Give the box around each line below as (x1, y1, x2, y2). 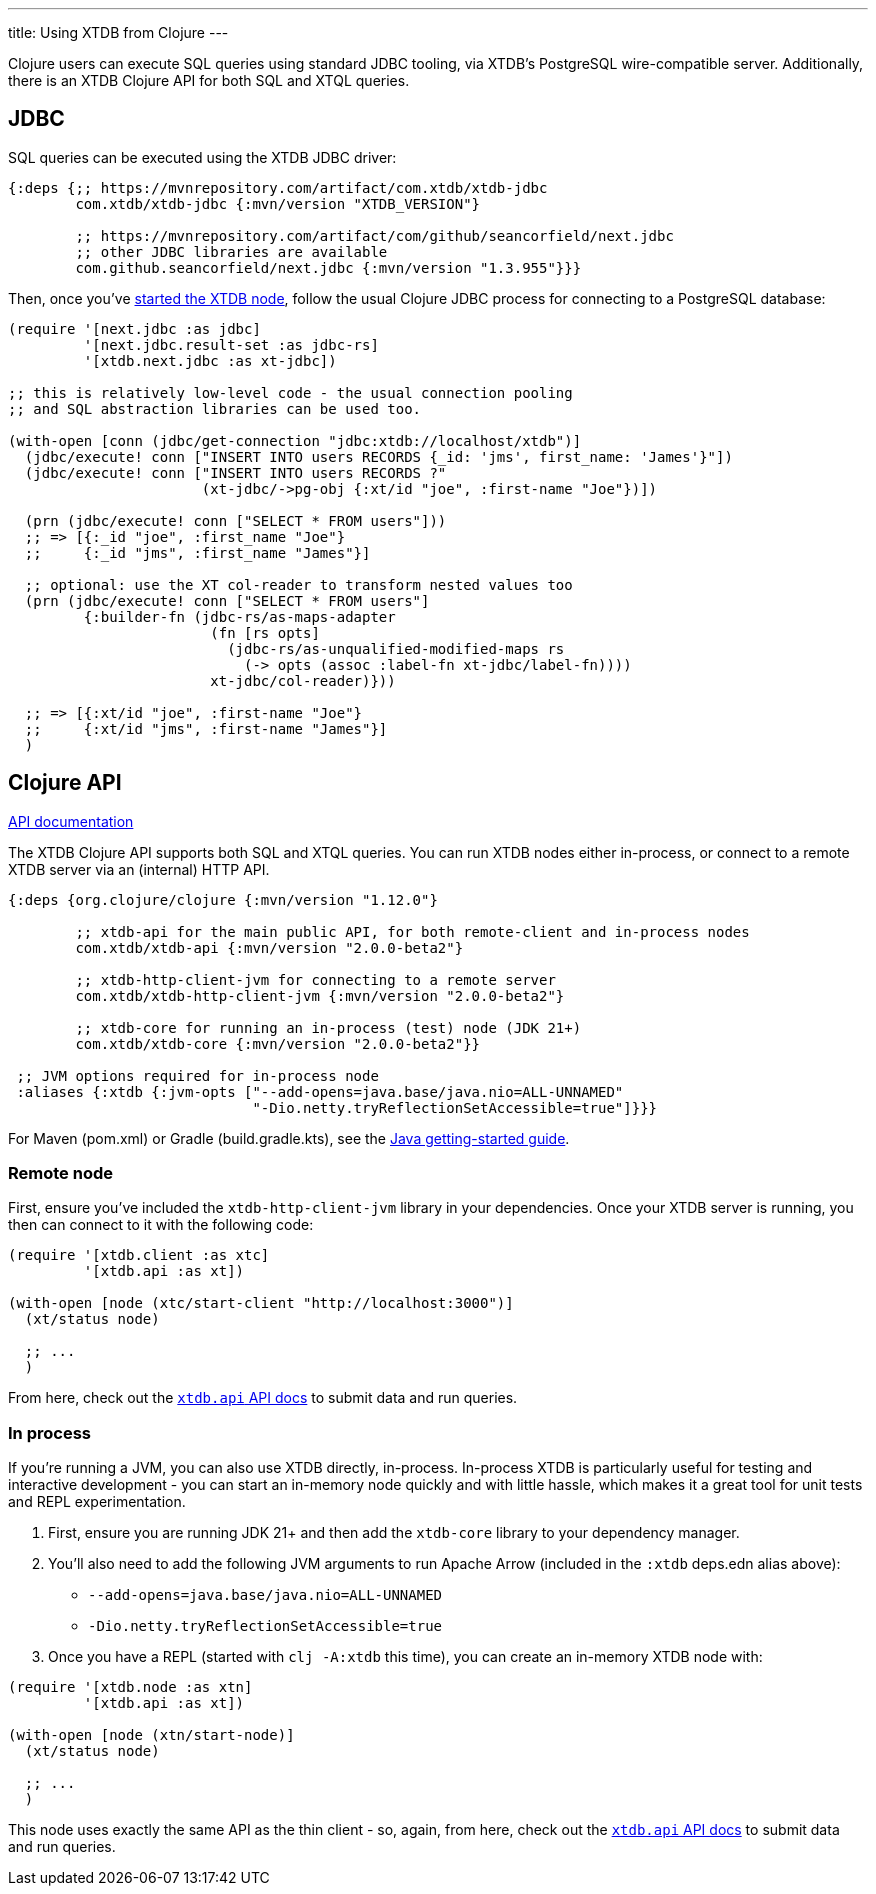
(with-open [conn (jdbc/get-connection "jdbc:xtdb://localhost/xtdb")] (8, 432, 582, 449)
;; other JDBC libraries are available (75, 243, 388, 260)
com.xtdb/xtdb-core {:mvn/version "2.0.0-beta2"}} (75, 1035, 481, 1052)
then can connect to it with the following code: (8, 1216, 314, 1234)
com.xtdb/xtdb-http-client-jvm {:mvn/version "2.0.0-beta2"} (75, 987, 565, 1004)
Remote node (8, 1163, 113, 1184)
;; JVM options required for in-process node (16, 1067, 379, 1084)
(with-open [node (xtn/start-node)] (8, 1727, 295, 1744)
